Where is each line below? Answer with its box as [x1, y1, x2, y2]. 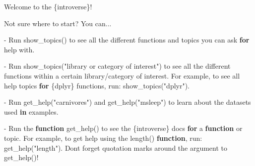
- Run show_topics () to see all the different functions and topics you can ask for [4, 35, 250, 45]
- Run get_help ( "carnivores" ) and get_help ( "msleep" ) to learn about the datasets [4, 97, 251, 107]
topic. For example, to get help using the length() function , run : [4, 132, 202, 143]
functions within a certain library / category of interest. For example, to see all [4, 70, 240, 81]
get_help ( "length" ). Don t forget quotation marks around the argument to [4, 142, 228, 153]
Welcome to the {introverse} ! [4, 1, 92, 11]
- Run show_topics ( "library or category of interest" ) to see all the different [4, 61, 231, 71]
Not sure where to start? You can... [4, 18, 112, 28]
